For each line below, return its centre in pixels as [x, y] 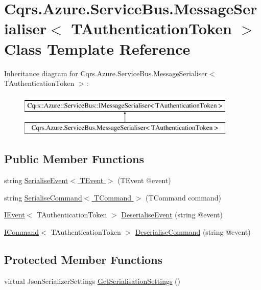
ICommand [22, 231]
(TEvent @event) [144, 180]
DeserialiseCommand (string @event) [193, 231]
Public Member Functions [74, 159]
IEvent [15, 215]
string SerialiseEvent [36, 180]
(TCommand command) [183, 197]
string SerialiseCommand [43, 197]
